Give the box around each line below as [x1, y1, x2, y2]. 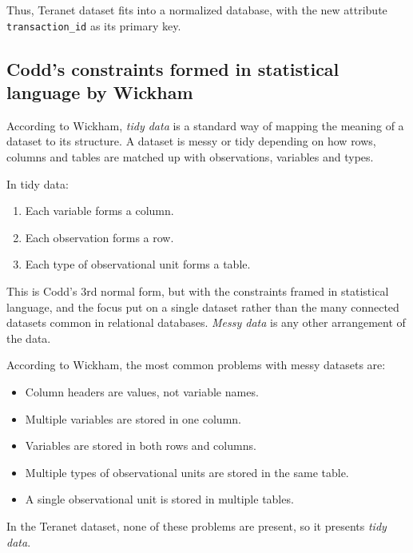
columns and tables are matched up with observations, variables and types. [6, 149, 374, 165]
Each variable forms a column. [25, 202, 174, 219]
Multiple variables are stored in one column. [25, 410, 241, 427]
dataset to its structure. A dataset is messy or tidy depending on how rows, [6, 133, 376, 149]
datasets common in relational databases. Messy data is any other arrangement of [6, 314, 406, 331]
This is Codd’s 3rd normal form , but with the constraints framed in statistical [6, 283, 389, 299]
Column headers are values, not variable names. [25, 383, 259, 400]
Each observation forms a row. [25, 229, 174, 245]
